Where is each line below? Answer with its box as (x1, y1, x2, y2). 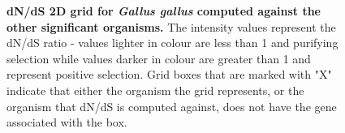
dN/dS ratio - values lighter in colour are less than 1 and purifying (6, 34, 339, 51)
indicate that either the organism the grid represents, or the (6, 81, 304, 98)
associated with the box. (6, 114, 127, 131)
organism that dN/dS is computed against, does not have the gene (6, 97, 337, 114)
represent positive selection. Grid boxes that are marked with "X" (6, 66, 332, 83)
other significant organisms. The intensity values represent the (6, 18, 336, 35)
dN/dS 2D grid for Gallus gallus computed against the (6, 2, 321, 19)
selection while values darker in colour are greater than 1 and (6, 49, 311, 66)
